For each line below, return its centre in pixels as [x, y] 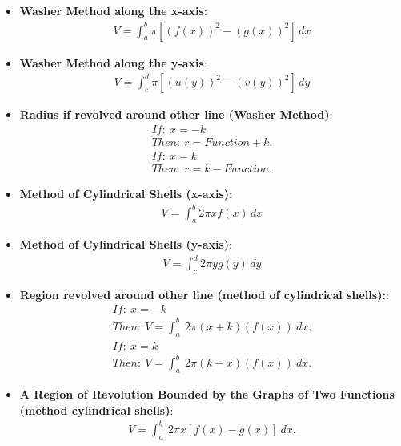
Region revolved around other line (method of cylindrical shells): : [204, 294]
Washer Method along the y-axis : [113, 62]
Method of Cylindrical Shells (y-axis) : [126, 243]
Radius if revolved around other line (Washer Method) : [176, 114]
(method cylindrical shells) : [96, 410]
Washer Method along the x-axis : [113, 10]
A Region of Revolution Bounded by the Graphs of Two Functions [207, 394]
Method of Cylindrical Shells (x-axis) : [126, 193]
